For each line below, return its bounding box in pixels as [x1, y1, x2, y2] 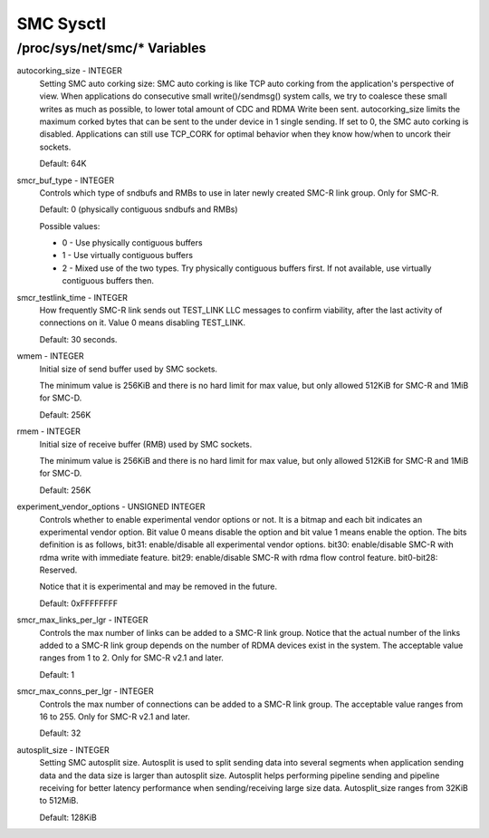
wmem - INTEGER [16, 351, 85, 361]
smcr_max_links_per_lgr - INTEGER [16, 614, 149, 625]
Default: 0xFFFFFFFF [39, 598, 119, 609]
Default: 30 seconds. [39, 333, 118, 344]
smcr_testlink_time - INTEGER [16, 292, 129, 303]
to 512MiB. [39, 795, 79, 806]
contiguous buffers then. [62, 275, 154, 286]
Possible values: [39, 220, 101, 231]
